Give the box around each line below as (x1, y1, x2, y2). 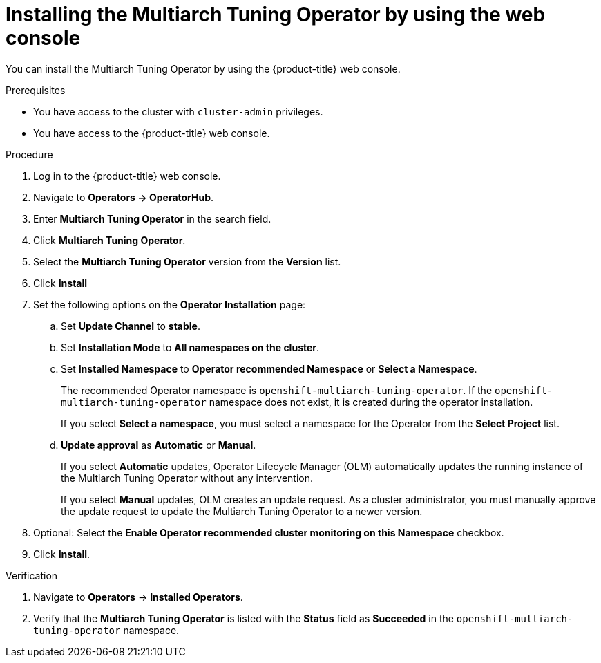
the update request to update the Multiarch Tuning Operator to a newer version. (61, 505, 423, 517)
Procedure (6, 148, 53, 160)
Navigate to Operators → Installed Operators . (33, 590, 243, 603)
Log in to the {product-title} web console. (33, 169, 221, 182)
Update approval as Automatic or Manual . (61, 438, 256, 451)
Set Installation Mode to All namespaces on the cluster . (61, 341, 320, 353)
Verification (6, 569, 58, 581)
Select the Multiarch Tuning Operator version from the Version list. (33, 255, 341, 268)
